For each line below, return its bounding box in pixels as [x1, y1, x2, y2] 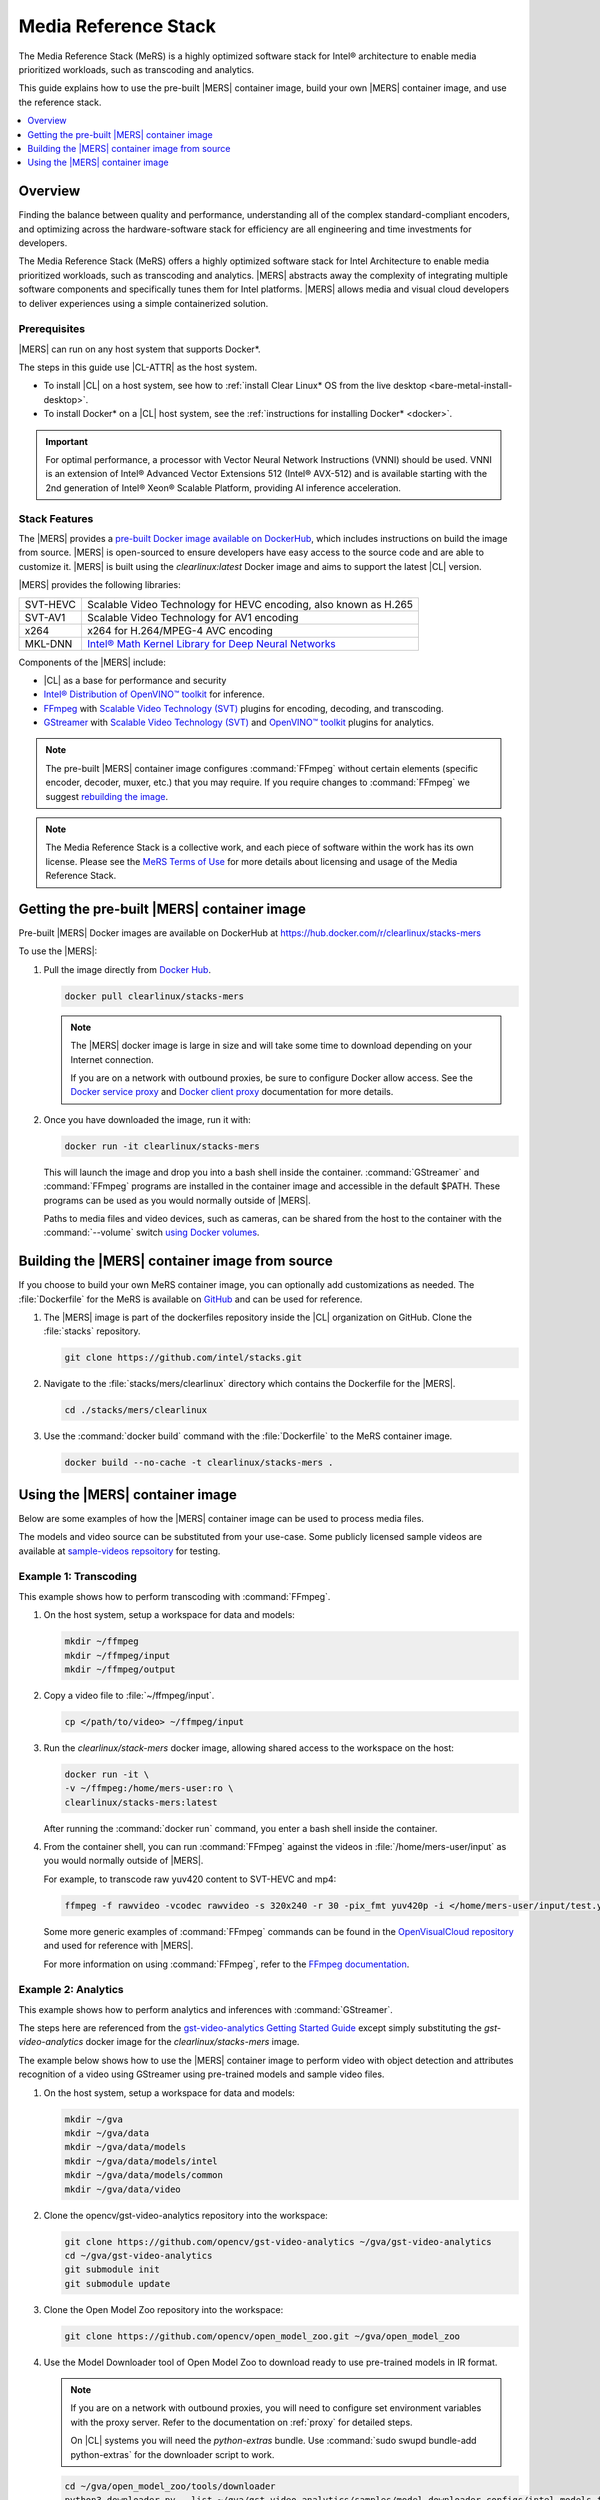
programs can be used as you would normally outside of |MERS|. [43, 1194, 312, 1206]
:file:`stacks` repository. [43, 1325, 141, 1337]
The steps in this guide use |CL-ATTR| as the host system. [18, 361, 258, 374]
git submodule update [64, 2278, 171, 2289]
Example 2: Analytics [18, 1983, 124, 1997]
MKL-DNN [24, 636, 73, 650]
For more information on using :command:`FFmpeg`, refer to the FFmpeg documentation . [43, 1958, 410, 1970]
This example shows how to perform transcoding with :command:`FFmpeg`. [18, 1590, 331, 1602]
